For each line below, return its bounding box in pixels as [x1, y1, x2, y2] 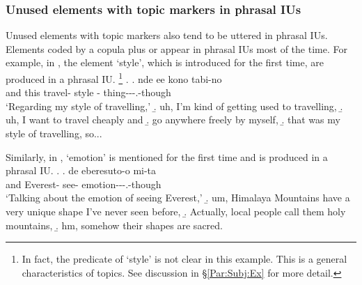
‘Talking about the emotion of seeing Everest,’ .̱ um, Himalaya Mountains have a [6, 190, 350, 205]
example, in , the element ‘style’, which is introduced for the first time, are [6, 55, 324, 70]
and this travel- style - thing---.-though [6, 85, 171, 100]
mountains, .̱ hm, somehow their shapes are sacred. [6, 217, 223, 232]
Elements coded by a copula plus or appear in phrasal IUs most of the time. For [6, 41, 347, 56]
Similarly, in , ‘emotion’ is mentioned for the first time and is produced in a [6, 149, 328, 164]
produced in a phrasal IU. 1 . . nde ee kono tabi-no [6, 70, 222, 86]
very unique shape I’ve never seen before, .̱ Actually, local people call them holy [6, 204, 346, 218]
